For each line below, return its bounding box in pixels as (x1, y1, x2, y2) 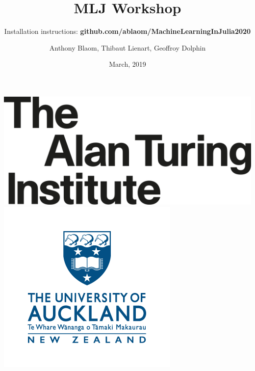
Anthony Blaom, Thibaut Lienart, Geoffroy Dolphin (49, 42, 206, 53)
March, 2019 (109, 59, 146, 69)
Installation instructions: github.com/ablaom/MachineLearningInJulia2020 (4, 26, 251, 36)
